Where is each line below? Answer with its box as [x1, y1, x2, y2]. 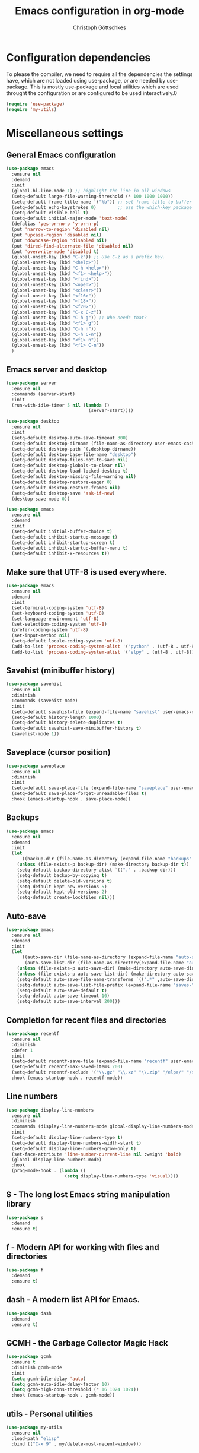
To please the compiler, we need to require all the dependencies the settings [6, 70, 193, 78]
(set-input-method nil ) [11, 632, 70, 638]
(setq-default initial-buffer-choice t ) [11, 528, 113, 534]
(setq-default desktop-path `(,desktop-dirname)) [11, 446, 136, 452]
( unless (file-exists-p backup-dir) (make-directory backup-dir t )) [17, 862, 190, 868]
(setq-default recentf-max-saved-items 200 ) [11, 1064, 123, 1070]
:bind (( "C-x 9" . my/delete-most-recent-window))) [11, 1441, 142, 1447]
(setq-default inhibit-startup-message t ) [11, 534, 118, 540]
